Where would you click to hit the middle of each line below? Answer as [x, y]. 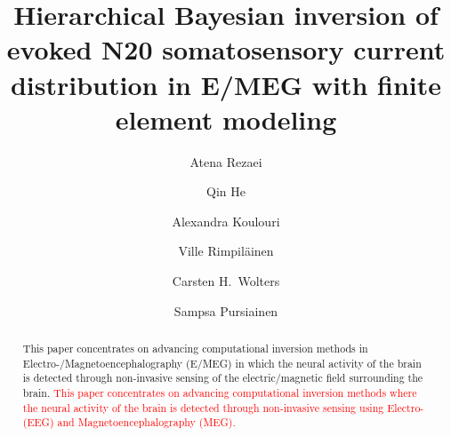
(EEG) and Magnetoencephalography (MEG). [129, 422]
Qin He [226, 191]
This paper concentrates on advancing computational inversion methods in [195, 349]
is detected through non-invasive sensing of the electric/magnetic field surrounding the [223, 378]
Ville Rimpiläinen [226, 251]
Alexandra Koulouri [226, 221]
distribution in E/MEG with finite [226, 84]
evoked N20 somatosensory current [226, 49]
